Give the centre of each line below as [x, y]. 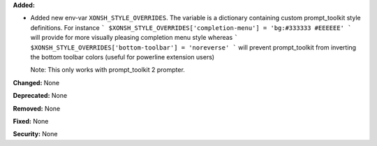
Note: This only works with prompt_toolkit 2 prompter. [108, 70]
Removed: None [37, 108]
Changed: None [36, 82]
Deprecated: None [40, 96]
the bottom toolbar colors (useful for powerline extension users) [123, 57]
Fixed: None [31, 121]
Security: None [35, 134]
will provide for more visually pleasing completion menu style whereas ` [134, 38]
